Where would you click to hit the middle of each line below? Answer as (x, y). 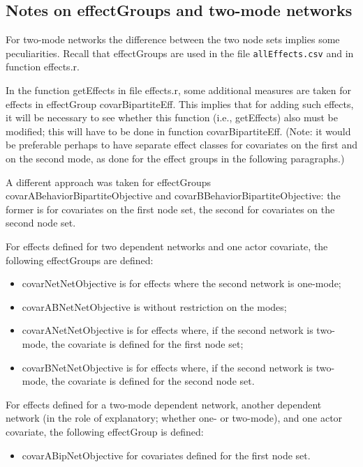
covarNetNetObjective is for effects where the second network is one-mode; (181, 283)
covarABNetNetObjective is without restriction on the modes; (154, 306)
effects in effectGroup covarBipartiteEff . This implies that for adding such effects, (180, 104)
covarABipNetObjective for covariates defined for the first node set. (166, 455)
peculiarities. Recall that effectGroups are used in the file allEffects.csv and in (180, 53)
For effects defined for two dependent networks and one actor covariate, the (167, 246)
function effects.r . (43, 67)
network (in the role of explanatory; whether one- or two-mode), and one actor (174, 418)
